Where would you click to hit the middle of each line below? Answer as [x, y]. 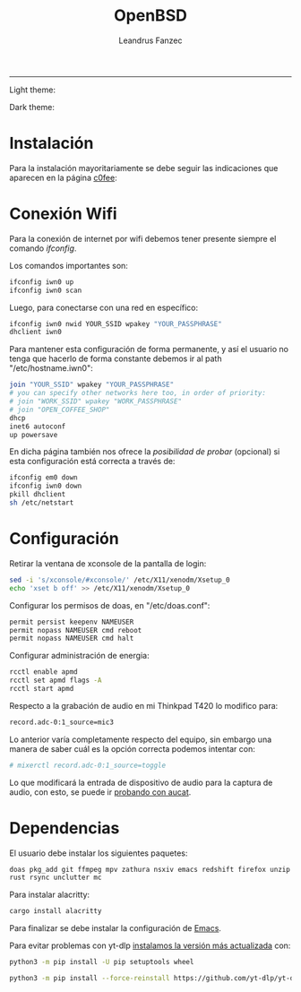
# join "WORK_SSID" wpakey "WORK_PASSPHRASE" [95, 401]
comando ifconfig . [43, 248]
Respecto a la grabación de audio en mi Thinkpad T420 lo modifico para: [144, 705]
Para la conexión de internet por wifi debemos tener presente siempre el [143, 238]
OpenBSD [150, 16]
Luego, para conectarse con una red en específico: [104, 307]
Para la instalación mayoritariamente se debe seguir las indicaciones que [144, 168]
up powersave [34, 435]
